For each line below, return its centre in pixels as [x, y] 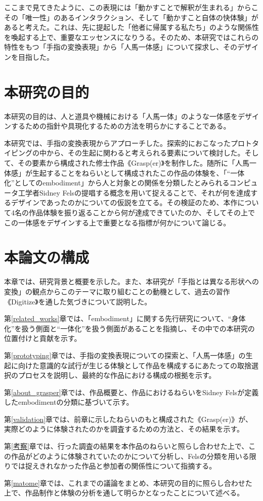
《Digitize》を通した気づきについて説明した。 [78, 301]
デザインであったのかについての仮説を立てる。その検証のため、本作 [124, 202]
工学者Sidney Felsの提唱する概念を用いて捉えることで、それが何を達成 [134, 192]
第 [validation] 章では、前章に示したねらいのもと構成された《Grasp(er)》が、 [128, 419]
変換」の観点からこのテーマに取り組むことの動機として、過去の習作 [117, 291]
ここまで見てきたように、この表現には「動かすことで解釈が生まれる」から [128, 7]
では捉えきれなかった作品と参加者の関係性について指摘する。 [114, 466]
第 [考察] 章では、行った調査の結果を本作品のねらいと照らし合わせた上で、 [126, 446]
